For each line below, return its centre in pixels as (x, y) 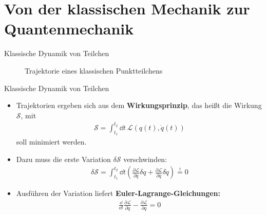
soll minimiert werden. (51, 142)
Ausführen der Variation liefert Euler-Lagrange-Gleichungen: (118, 193)
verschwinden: (145, 159)
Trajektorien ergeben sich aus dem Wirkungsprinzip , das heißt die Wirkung (139, 105)
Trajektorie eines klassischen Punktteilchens (94, 70)
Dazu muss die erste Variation (63, 159)
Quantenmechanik (69, 29)
